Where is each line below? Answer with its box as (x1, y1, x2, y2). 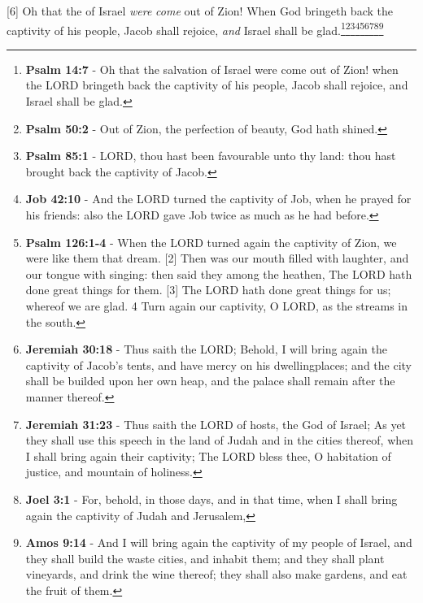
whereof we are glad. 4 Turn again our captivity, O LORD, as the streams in (25, 297, 408, 314)
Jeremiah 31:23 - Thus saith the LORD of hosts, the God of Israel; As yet (25, 415, 407, 432)
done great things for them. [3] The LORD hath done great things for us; (25, 281, 391, 298)
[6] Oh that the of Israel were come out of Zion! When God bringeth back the (7, 2, 393, 19)
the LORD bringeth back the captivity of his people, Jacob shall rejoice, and (25, 76, 408, 93)
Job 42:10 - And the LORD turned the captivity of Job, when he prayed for (25, 190, 412, 207)
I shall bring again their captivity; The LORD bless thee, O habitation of (25, 447, 391, 464)
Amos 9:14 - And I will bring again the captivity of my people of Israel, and (25, 534, 412, 551)
